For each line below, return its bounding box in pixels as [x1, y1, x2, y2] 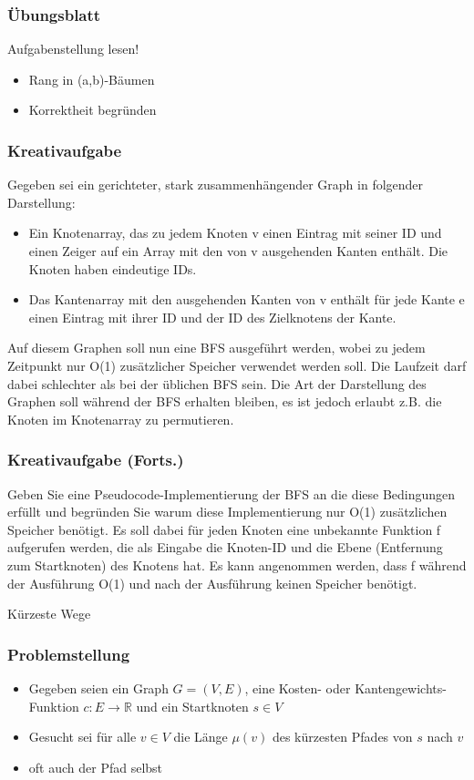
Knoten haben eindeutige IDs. [28, 259, 197, 278]
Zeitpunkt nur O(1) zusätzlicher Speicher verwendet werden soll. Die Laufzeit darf [7, 355, 467, 375]
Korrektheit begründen [28, 100, 157, 119]
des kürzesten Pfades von [272, 727, 413, 746]
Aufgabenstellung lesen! [7, 39, 139, 58]
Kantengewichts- [355, 678, 447, 697]
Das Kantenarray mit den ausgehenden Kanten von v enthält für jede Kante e [28, 290, 465, 309]
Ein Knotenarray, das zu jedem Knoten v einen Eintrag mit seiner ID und [28, 223, 442, 242]
